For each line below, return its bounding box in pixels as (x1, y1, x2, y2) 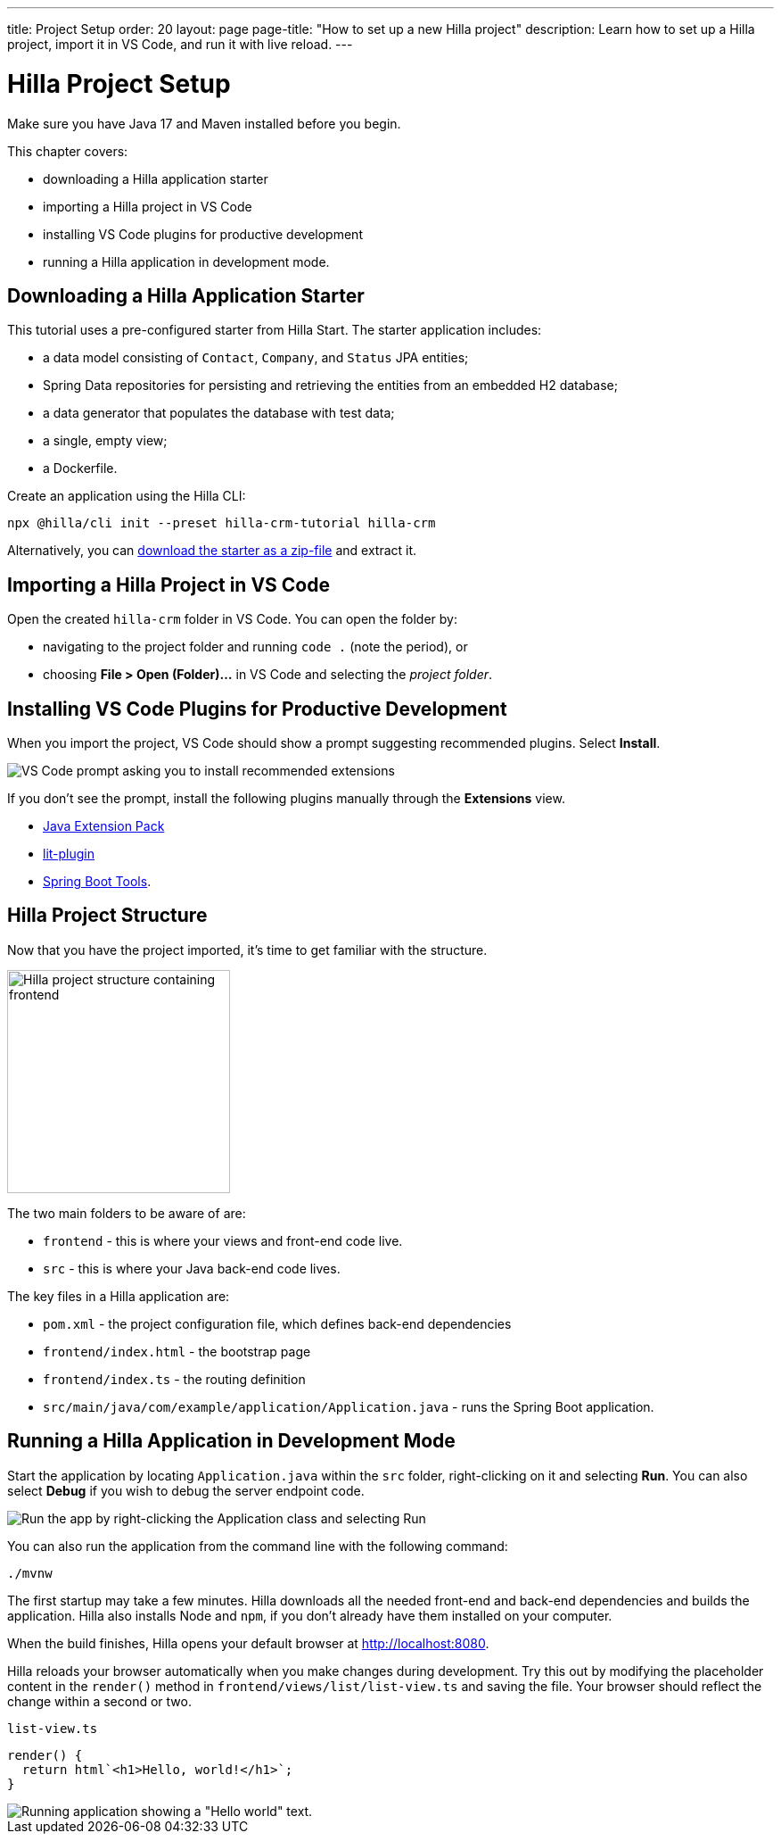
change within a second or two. (7, 1693, 192, 1709)
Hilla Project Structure (7, 904, 208, 927)
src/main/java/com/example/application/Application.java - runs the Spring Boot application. (43, 1398, 654, 1414)
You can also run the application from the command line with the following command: (7, 1538, 508, 1554)
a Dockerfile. (43, 460, 118, 477)
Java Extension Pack (43, 818, 165, 834)
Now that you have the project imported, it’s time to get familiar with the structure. (7, 941, 488, 958)
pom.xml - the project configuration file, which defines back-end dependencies (43, 1315, 512, 1331)
